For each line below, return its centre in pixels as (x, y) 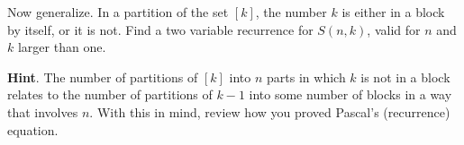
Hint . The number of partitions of (103, 77)
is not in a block (405, 77)
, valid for (394, 29)
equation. (33, 129)
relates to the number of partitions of (110, 94)
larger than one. (62, 47)
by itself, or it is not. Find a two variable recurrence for (160, 29)
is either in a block (393, 12)
